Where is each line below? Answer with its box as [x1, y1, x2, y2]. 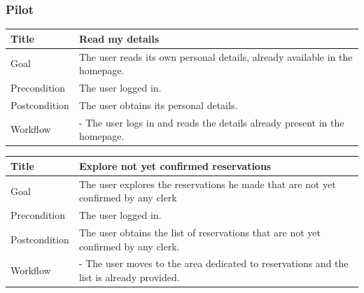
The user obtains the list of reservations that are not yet [78, 225, 321, 239]
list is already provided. [78, 270, 180, 285]
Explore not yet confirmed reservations [78, 158, 272, 173]
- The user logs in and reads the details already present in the [78, 115, 344, 129]
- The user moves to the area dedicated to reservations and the [78, 256, 349, 271]
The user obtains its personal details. [78, 97, 238, 112]
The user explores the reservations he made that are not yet [78, 176, 336, 191]
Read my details [78, 31, 160, 45]
